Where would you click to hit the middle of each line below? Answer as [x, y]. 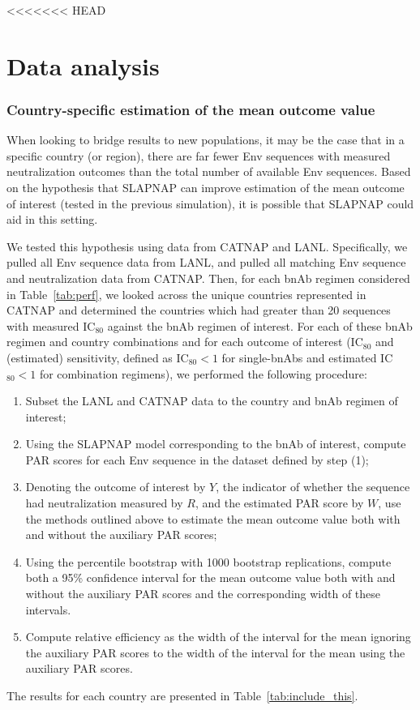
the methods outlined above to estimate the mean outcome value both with [213, 518]
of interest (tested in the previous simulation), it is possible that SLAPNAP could [210, 203]
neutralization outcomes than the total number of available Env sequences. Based [209, 171]
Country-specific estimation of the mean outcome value [191, 109]
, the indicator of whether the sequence [313, 487]
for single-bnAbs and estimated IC [307, 357]
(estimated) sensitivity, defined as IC [98, 357]
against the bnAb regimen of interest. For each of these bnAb [260, 325]
